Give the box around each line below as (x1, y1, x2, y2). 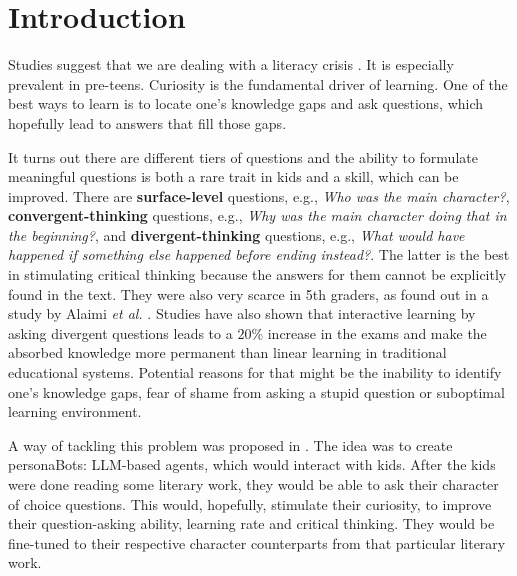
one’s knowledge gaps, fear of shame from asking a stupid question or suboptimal (8, 381, 505, 402)
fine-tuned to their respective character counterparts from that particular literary (8, 532, 506, 553)
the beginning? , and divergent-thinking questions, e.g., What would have (8, 224, 465, 245)
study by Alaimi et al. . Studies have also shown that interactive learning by (8, 303, 476, 324)
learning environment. (8, 401, 142, 422)
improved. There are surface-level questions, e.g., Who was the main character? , (8, 185, 510, 206)
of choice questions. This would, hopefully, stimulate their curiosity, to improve (8, 493, 492, 514)
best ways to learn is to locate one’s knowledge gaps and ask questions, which (8, 93, 484, 114)
